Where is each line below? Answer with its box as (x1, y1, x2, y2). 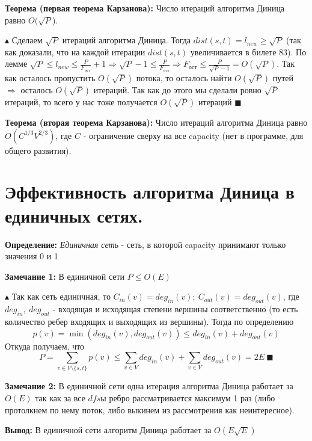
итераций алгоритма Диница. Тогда (62, 34, 191, 46)
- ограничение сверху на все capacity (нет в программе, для (83, 129, 304, 141)
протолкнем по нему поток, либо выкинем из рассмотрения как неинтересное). (5, 403, 295, 416)
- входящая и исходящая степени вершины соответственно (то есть (52, 303, 298, 315)
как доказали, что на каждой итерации (5, 45, 145, 58)
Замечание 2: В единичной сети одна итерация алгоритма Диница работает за (5, 380, 293, 392)
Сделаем (11, 34, 43, 46)
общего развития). (5, 144, 72, 156)
